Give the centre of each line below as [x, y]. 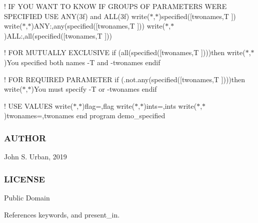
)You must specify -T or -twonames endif [94, 89]
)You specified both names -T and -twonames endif [82, 62]
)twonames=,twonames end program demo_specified [85, 116]
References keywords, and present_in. [62, 214]
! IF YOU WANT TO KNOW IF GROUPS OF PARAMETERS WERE [115, 6]
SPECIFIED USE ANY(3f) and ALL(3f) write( [77, 16]
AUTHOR [25, 138]
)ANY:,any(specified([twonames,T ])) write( [98, 26]
